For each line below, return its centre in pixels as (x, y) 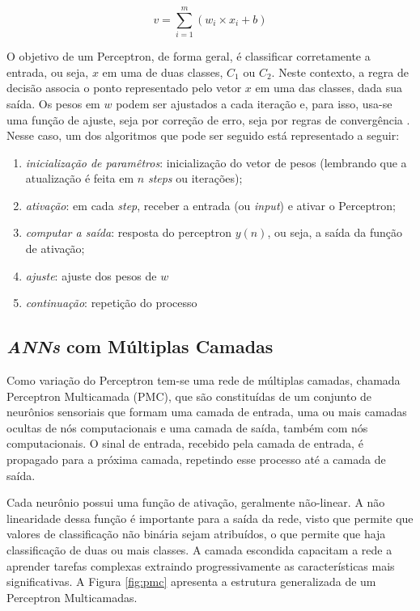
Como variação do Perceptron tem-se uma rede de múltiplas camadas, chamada (204, 380)
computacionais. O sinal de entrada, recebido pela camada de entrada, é (185, 443)
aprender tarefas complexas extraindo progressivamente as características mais (201, 565)
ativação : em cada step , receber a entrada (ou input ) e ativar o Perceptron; (210, 205)
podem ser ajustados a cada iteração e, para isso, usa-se (254, 103)
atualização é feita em (80, 178)
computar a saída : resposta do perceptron (129, 232)
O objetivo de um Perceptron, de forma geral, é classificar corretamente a (189, 56)
